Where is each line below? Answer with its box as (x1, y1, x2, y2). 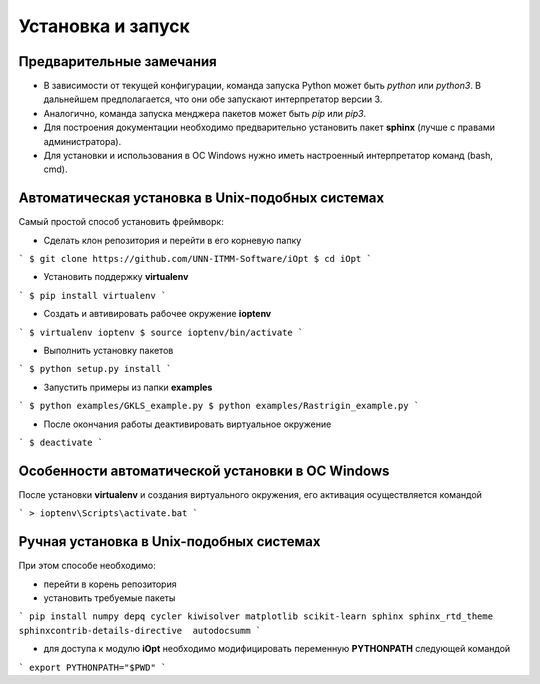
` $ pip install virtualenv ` (18, 290, 167, 301)
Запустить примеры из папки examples (43, 381, 213, 393)
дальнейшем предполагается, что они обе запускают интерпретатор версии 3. (43, 93, 383, 105)
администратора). (43, 135, 122, 147)
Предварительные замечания (18, 53, 217, 70)
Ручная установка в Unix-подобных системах (18, 533, 321, 550)
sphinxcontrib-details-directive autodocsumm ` (18, 625, 262, 636)
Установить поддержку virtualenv (43, 271, 189, 283)
